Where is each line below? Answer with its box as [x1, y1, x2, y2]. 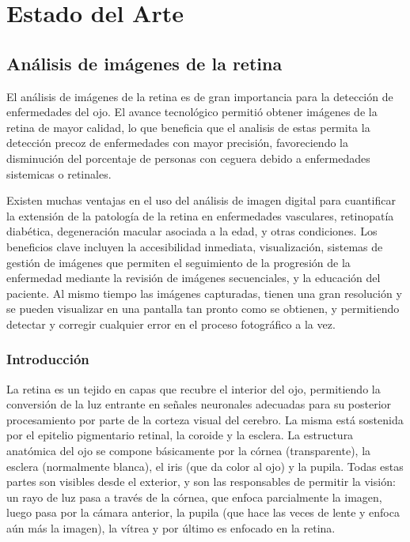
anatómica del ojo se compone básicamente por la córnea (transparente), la [6, 442, 371, 459]
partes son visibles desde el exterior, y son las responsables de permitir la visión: [6, 473, 396, 490]
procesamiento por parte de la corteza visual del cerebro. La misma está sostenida [6, 411, 404, 427]
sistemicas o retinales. [6, 165, 112, 182]
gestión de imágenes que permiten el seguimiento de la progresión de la [6, 254, 351, 270]
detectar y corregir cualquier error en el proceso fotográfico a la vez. [6, 315, 336, 332]
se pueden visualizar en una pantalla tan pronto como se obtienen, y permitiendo [6, 300, 400, 317]
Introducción [6, 349, 89, 369]
